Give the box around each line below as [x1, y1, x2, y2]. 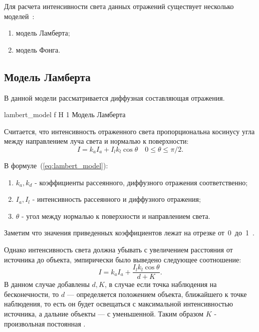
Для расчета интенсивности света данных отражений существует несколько [4, 1, 234, 11]
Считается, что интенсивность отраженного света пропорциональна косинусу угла [4, 126, 255, 136]
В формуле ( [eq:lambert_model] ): [4, 160, 108, 170]
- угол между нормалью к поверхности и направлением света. [22, 210, 210, 221]
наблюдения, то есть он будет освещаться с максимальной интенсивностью [4, 298, 233, 309]
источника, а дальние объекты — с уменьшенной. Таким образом [4, 308, 204, 318]
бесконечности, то [4, 288, 59, 299]
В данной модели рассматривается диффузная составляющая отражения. [4, 92, 225, 103]
